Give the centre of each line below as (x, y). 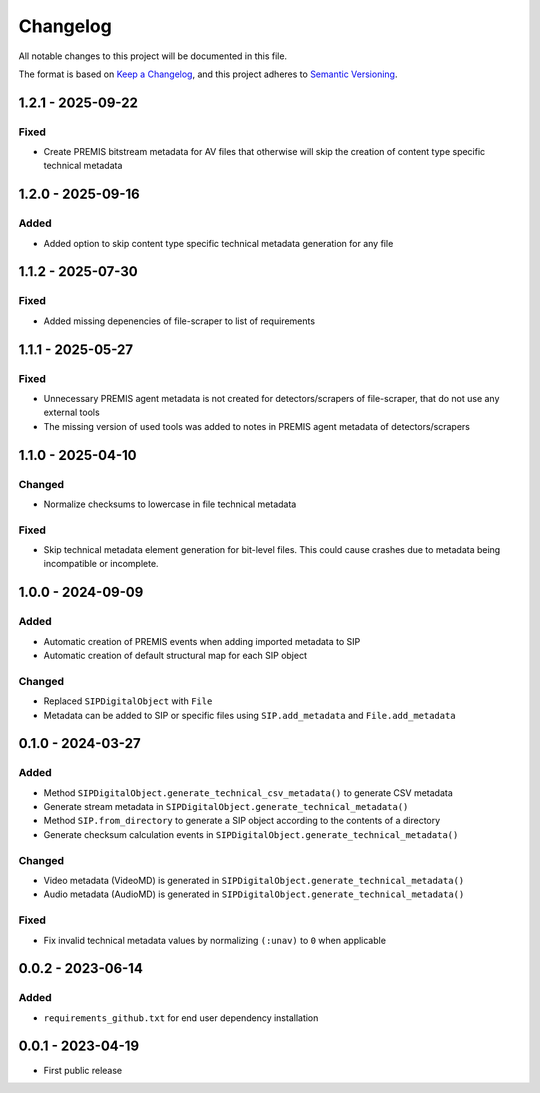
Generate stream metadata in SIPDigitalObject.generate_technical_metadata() (226, 807)
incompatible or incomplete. (101, 564)
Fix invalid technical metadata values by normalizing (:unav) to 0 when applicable (215, 940)
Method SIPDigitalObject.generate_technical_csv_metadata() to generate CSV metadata (248, 792)
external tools (71, 412)
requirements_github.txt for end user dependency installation (181, 1017)
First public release (83, 1070)
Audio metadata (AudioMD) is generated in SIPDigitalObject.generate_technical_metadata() (254, 894)
